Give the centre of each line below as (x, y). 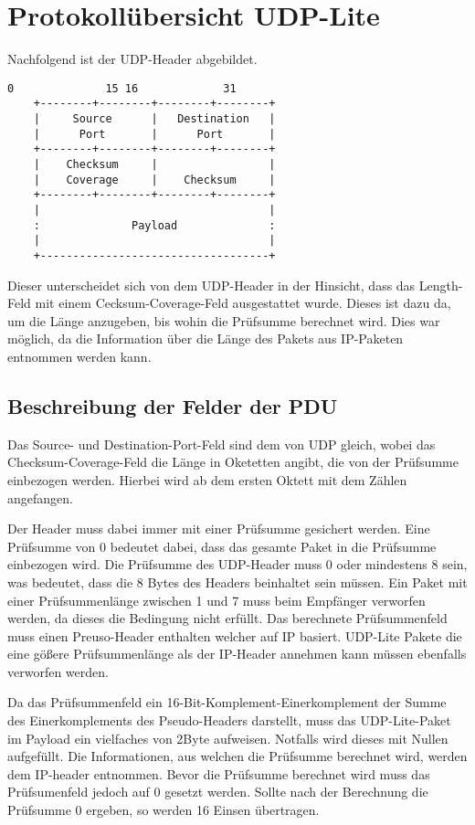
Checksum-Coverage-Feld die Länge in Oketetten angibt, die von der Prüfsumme (233, 462)
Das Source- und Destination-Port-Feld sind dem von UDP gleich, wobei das (222, 444)
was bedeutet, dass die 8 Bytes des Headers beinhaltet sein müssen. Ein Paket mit (237, 582)
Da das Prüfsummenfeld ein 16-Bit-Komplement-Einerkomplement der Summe (227, 702)
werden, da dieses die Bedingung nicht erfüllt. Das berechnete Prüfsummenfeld (227, 618)
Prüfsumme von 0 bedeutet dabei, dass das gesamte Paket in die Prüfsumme (222, 546)
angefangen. (40, 497)
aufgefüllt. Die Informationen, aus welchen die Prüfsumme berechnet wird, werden (237, 756)
